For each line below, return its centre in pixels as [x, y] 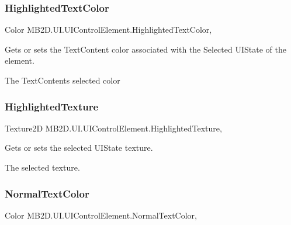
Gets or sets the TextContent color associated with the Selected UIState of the [145, 49]
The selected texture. [42, 167]
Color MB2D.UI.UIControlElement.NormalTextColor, [101, 215]
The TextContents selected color [63, 80]
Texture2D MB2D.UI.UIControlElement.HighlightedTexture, [113, 128]
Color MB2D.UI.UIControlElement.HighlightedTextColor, [108, 30]
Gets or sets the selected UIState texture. [79, 148]
